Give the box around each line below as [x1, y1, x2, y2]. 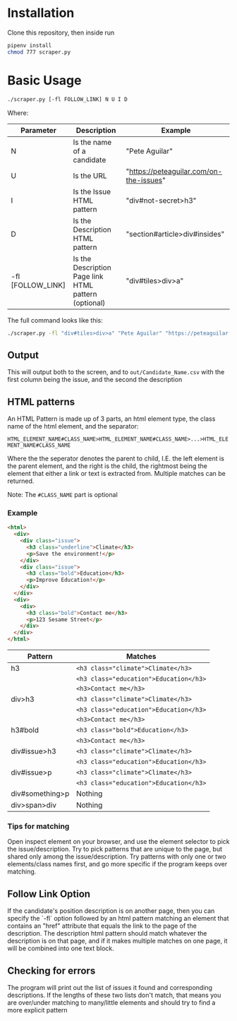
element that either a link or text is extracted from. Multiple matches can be [7, 470, 226, 477]
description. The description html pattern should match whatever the [7, 929, 207, 938]
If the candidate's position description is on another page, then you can [7, 907, 215, 915]
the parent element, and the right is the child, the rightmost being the [7, 462, 208, 470]
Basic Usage [7, 72, 82, 88]
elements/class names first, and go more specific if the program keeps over [7, 860, 228, 868]
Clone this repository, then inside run [7, 28, 115, 37]
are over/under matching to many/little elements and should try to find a [7, 998, 216, 1007]
